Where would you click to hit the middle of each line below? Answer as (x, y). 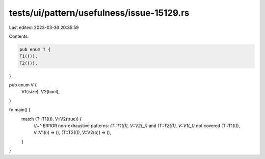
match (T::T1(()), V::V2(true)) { (52, 119)
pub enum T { (35, 49)
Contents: (19, 36)
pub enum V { (23, 85)
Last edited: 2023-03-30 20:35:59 (44, 27)
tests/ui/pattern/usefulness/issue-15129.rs (99, 13)
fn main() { (20, 110)
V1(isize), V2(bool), (40, 92)
